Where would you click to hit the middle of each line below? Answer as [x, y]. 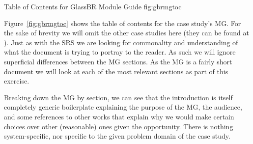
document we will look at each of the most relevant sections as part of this [116, 71]
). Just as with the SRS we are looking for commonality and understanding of [121, 42]
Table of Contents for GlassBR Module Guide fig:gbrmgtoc [93, 6]
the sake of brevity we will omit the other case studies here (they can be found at [126, 33]
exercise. [17, 81]
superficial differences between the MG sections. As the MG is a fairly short [118, 61]
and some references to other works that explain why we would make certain [119, 116]
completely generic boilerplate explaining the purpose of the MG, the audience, [123, 107]
